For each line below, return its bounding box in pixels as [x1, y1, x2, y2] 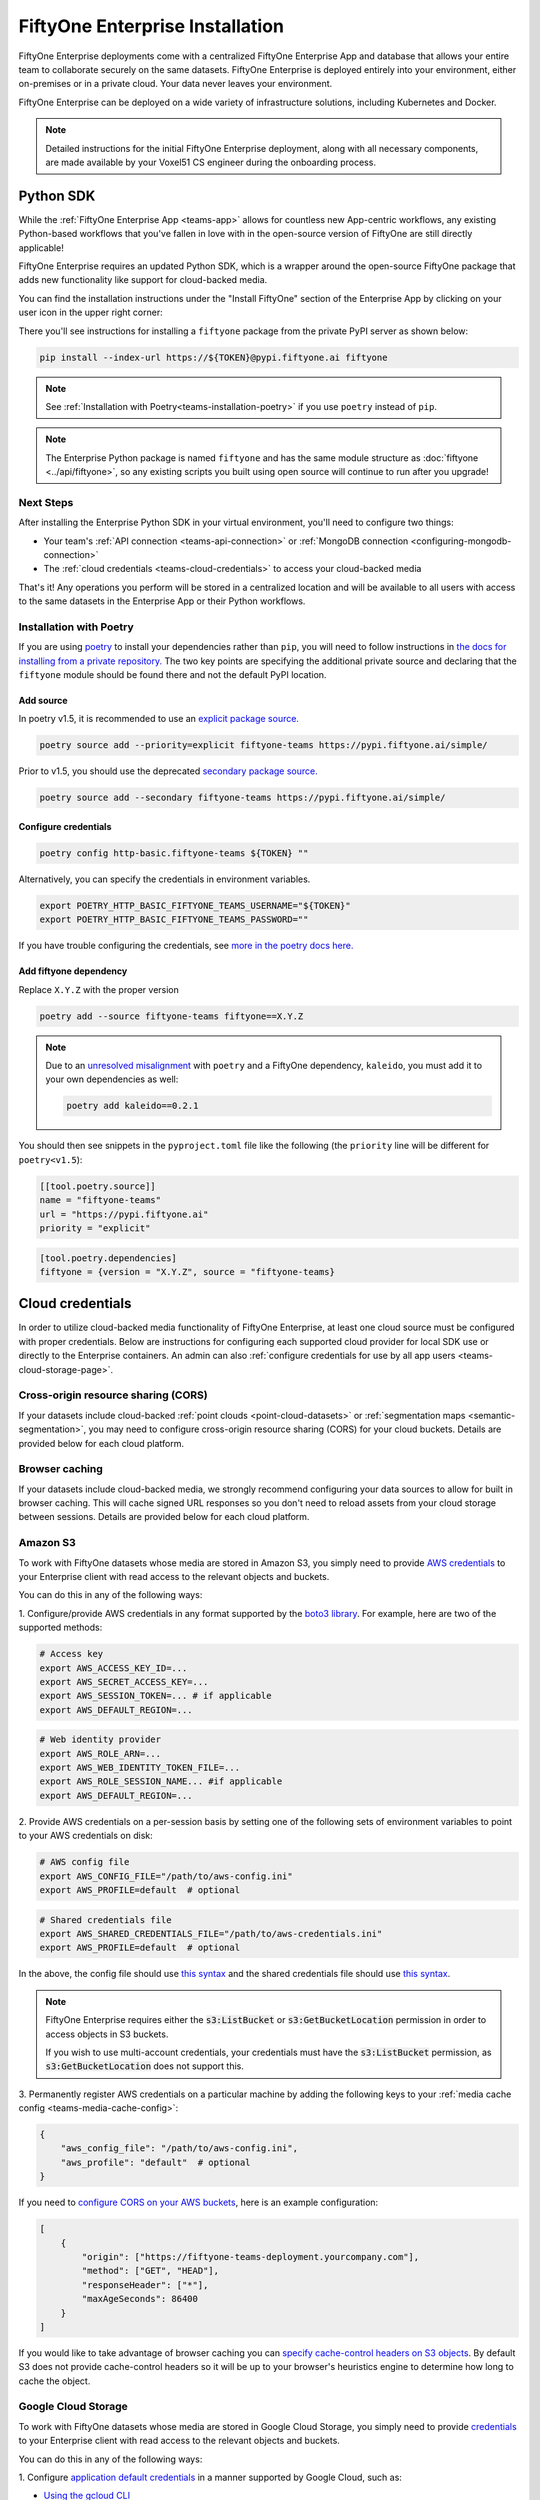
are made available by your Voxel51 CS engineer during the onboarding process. [45, 156, 377, 168]
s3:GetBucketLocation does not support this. [45, 2060, 245, 2072]
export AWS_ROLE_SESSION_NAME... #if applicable [39, 1776, 283, 1787]
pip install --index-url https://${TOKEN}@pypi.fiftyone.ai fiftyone [39, 351, 388, 363]
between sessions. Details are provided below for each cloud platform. [18, 1511, 310, 1523]
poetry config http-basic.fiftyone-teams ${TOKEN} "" [39, 848, 309, 859]
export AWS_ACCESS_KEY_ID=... [39, 1662, 188, 1674]
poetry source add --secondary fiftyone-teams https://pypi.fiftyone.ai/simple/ [39, 792, 446, 804]
